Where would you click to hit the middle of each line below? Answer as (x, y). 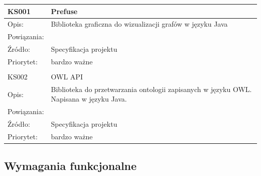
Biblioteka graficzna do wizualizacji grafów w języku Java (139, 24)
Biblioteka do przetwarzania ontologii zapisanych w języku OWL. (151, 89)
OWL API (67, 76)
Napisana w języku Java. (89, 99)
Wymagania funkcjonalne (71, 166)
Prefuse (64, 11)
